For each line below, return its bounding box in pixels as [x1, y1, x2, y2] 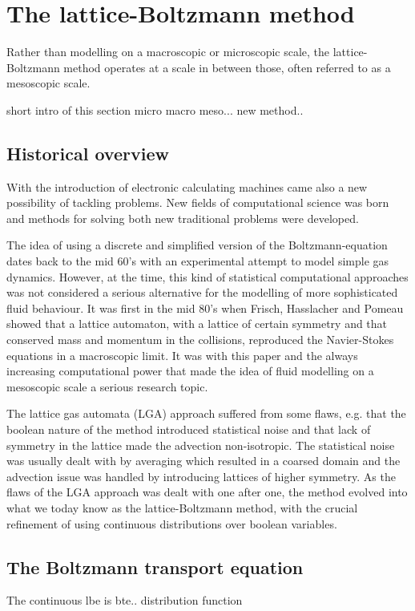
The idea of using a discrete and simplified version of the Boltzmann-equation [6, 237, 388, 253]
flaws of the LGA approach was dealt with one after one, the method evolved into [6, 484, 408, 500]
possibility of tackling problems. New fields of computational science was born [6, 194, 389, 211]
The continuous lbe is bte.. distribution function [6, 592, 243, 609]
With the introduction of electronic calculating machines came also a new [6, 178, 368, 195]
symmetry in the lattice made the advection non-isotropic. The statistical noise [6, 436, 395, 453]
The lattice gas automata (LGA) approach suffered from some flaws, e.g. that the [6, 405, 406, 422]
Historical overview [6, 140, 169, 165]
